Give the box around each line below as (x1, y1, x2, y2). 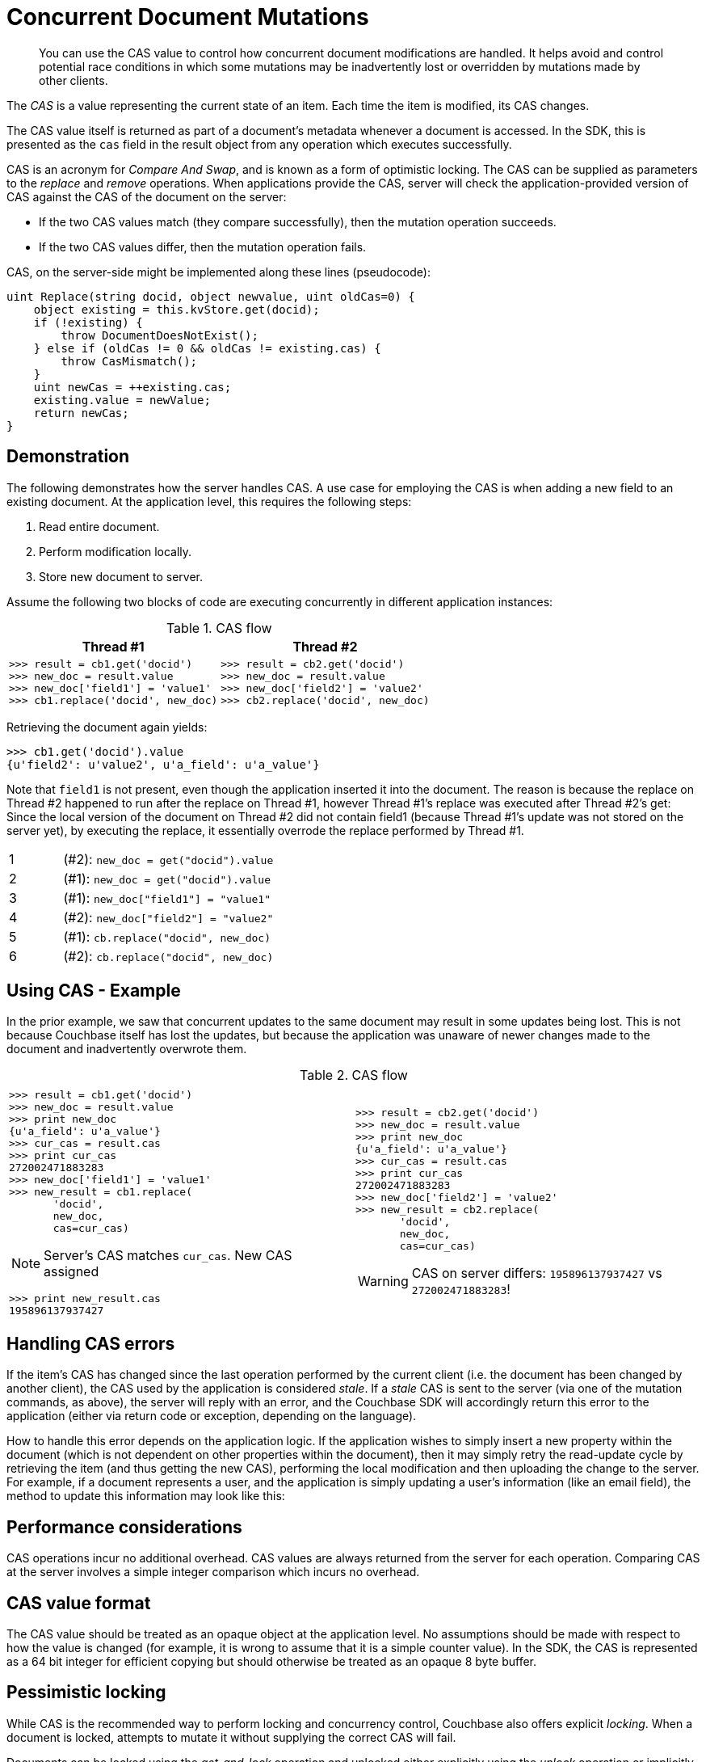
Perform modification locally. (39, 544, 192, 559)
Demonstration (6, 446, 130, 467)
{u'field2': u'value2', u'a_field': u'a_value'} (6, 757, 320, 771)
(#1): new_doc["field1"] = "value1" (63, 889, 271, 906)
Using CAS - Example (6, 980, 181, 1001)
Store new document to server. (39, 569, 203, 584)
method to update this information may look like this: (6, 1489, 285, 1503)
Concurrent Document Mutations (6, 3, 369, 31)
